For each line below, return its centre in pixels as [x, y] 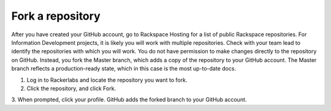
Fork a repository [56, 16]
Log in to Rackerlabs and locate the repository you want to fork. [107, 80]
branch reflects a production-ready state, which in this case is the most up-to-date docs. [124, 69]
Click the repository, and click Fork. [71, 88]
